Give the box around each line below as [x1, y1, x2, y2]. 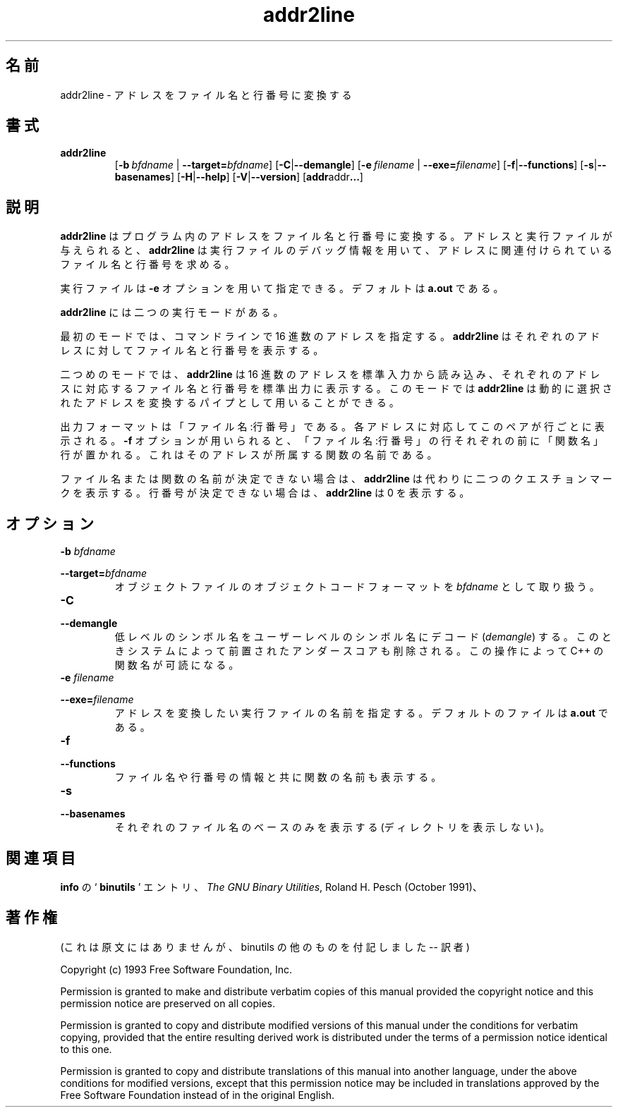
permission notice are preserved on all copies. [60, 997, 275, 1009]
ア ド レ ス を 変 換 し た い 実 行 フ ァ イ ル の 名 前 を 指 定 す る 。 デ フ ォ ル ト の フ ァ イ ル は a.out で [114, 707, 608, 719]
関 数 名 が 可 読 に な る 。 [114, 659, 239, 671]
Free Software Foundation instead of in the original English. [60, 1088, 335, 1101]
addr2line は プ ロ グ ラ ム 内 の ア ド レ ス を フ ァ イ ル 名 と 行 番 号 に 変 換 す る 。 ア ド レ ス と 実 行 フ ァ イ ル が [60, 230, 612, 243]
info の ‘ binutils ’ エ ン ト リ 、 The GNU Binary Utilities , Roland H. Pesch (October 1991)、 [60, 880, 483, 893]
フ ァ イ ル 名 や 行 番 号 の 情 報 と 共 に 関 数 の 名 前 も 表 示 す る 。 [114, 771, 442, 784]
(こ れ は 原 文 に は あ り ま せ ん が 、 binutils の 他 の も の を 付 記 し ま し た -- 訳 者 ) [60, 940, 470, 953]
